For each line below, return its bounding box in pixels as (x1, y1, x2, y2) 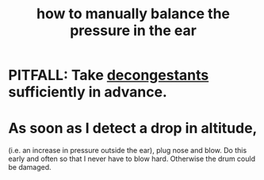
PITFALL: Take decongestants (8, 67, 209, 84)
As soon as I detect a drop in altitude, (8, 120, 258, 137)
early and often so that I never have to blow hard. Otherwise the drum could (8, 154, 256, 163)
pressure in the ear (70, 21, 197, 40)
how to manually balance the (36, 5, 230, 23)
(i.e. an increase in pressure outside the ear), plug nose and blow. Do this (8, 146, 247, 155)
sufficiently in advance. (8, 83, 168, 101)
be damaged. (8, 163, 52, 172)
